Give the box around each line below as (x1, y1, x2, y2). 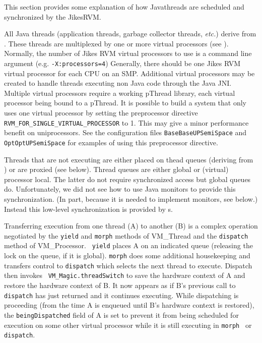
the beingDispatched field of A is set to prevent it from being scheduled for (4, 309, 239, 320)
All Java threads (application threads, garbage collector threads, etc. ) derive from (4, 28, 256, 39)
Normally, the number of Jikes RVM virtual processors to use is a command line (4, 48, 252, 59)
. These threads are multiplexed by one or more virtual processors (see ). (4, 38, 229, 48)
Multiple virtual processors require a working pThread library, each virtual (4, 87, 235, 98)
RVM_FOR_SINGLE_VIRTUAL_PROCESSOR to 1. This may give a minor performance (4, 117, 249, 128)
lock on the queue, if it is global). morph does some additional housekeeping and (4, 250, 250, 261)
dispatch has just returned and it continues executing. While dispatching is (4, 290, 239, 300)
